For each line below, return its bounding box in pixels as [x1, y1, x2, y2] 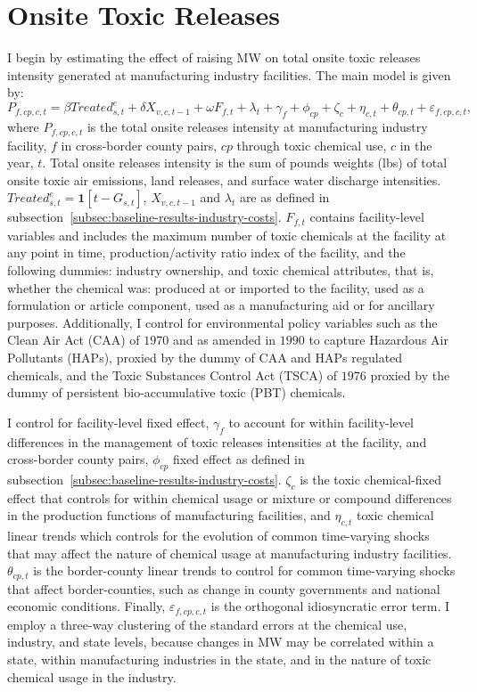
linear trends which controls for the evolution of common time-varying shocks [7, 526, 430, 545]
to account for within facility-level [228, 412, 414, 431]
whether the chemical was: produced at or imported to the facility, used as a [7, 278, 424, 297]
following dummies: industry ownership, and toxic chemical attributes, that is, [7, 261, 434, 280]
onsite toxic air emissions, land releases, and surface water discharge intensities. [7, 170, 441, 189]
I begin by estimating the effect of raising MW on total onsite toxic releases [7, 48, 421, 67]
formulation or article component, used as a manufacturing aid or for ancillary [7, 296, 435, 314]
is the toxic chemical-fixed [300, 470, 441, 489]
